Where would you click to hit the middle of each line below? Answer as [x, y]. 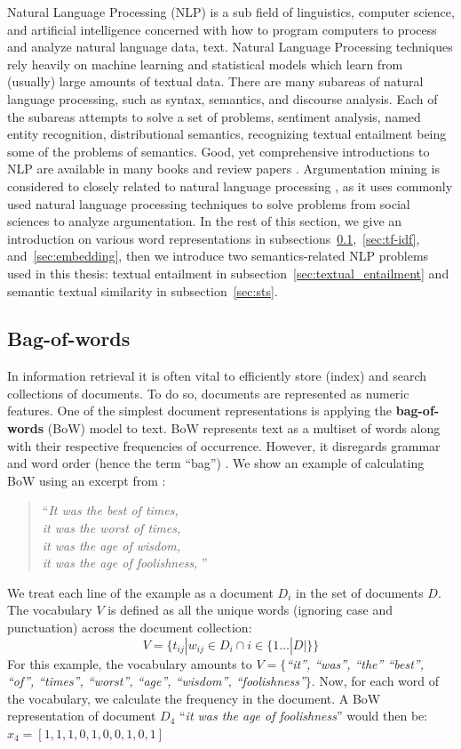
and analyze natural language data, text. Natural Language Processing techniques [230, 47]
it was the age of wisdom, [111, 545]
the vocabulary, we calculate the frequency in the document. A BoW [194, 698]
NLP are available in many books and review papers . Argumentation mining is [223, 169]
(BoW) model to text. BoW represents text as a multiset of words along [244, 428]
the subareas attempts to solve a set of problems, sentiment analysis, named [214, 116]
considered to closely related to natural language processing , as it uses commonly [230, 185]
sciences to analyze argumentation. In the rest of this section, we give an [205, 221]
